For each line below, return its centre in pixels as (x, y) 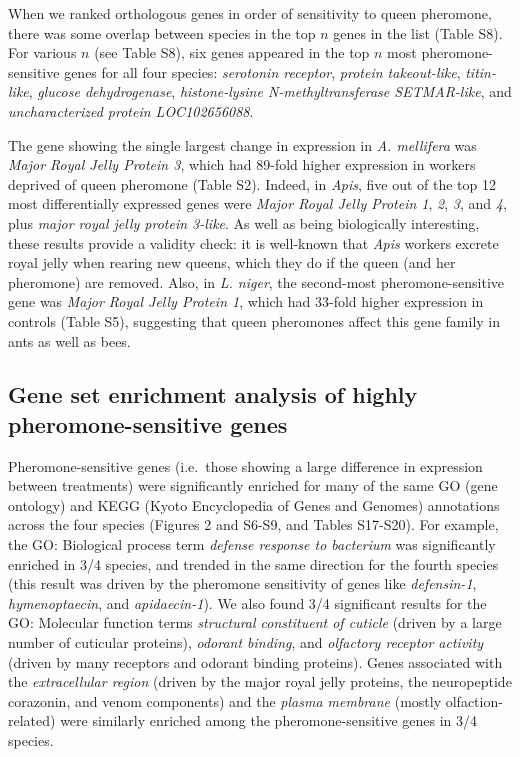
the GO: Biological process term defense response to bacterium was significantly (252, 544)
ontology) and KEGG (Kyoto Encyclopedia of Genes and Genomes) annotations (254, 504)
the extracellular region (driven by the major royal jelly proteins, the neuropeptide (260, 681)
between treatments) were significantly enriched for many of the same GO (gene (253, 485)
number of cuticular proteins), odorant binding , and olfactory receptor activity (246, 642)
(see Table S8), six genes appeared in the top (232, 52)
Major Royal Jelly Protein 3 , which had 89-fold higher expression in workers (242, 164)
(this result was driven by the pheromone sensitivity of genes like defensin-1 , (242, 583)
